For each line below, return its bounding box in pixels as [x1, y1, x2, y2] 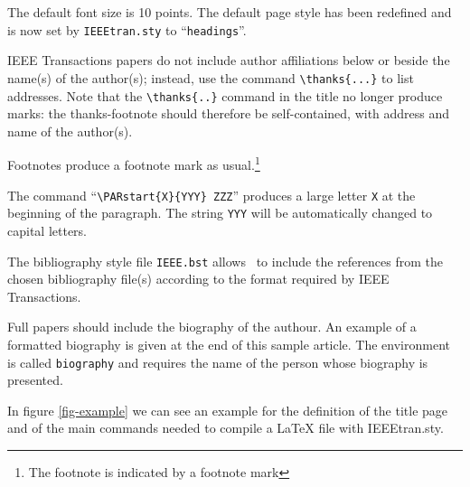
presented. [7, 370, 63, 389]
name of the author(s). [7, 121, 133, 140]
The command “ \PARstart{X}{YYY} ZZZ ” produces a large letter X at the [7, 185, 416, 204]
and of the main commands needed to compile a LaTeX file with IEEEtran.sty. [7, 418, 444, 437]
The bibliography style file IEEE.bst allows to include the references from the [7, 251, 443, 270]
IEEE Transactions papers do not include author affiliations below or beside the [7, 51, 450, 70]
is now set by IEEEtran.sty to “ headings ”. [7, 20, 247, 39]
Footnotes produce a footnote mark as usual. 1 [7, 153, 260, 173]
